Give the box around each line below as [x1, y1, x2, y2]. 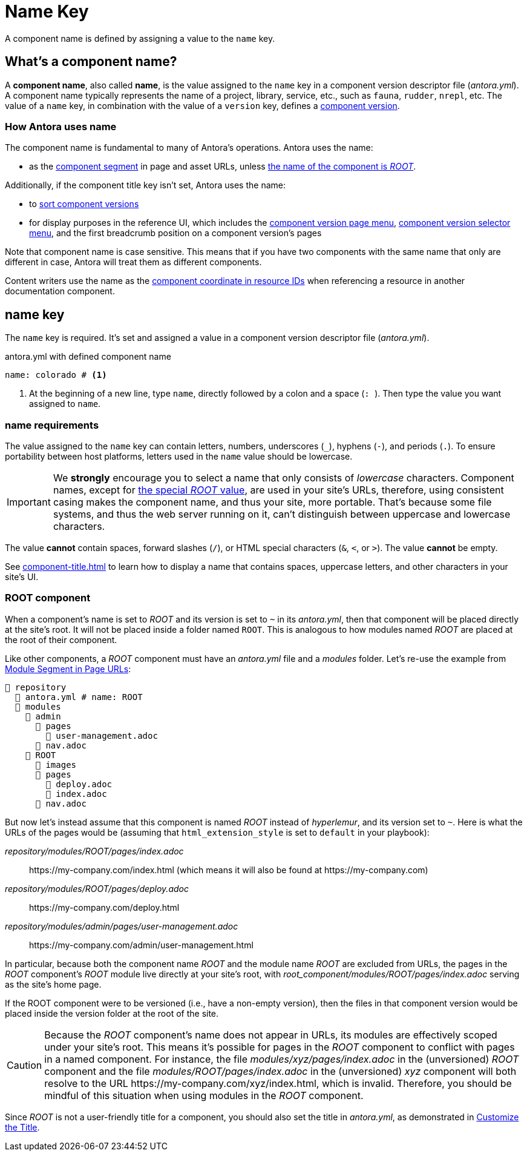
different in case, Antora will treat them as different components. [5, 257, 262, 268]
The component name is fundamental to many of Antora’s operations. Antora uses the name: [5, 142, 373, 153]
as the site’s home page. [5, 979, 102, 989]
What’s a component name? [5, 54, 177, 70]
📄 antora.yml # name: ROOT [15, 692, 143, 702]
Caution [7, 1059, 42, 1071]
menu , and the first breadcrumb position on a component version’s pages [29, 228, 322, 239]
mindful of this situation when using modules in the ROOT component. [44, 1089, 364, 1102]
